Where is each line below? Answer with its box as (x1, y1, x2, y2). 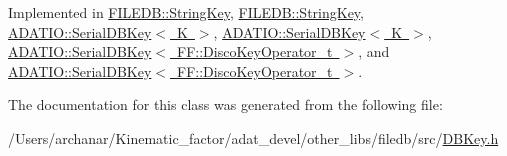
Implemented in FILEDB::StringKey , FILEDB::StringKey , (8, 2, 365, 22)
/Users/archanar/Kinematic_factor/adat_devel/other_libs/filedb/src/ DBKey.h (8, 127, 499, 148)
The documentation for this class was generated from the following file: (8, 94, 443, 115)
